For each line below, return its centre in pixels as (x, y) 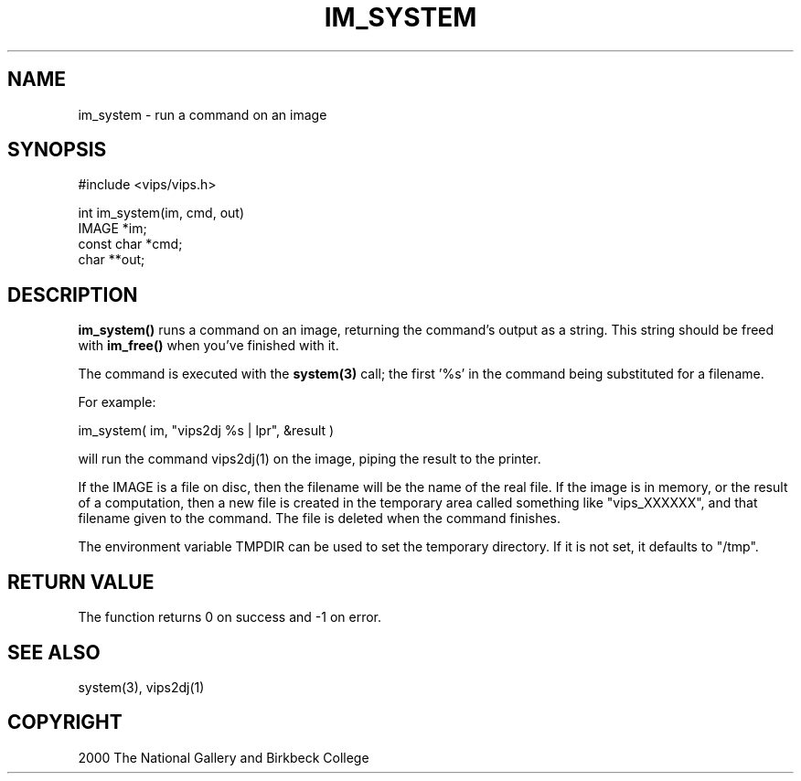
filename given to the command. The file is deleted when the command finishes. (319, 519)
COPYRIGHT (65, 722)
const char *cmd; (130, 244)
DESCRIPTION (73, 294)
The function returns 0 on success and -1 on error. (230, 617)
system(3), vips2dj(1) (141, 687)
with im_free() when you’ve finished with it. (208, 346)
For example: (117, 402)
